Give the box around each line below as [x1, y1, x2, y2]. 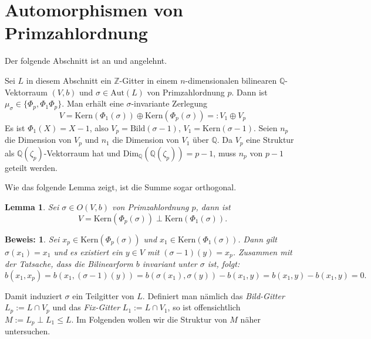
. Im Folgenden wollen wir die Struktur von [71, 313, 227, 325]
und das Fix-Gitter [52, 301, 120, 313]
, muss [213, 146, 236, 159]
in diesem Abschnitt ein [26, 74, 112, 86]
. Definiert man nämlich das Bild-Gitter [142, 289, 285, 302]
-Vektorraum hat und [43, 146, 121, 159]
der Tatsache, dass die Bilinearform [5, 258, 133, 270]
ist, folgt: [207, 258, 240, 270]
